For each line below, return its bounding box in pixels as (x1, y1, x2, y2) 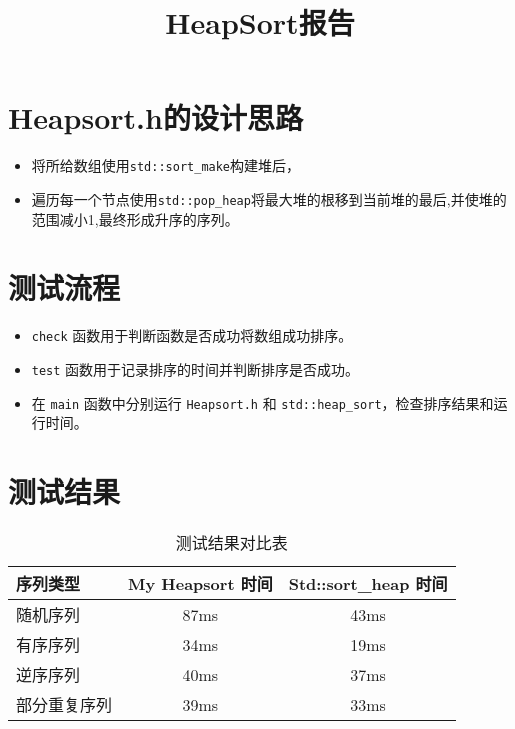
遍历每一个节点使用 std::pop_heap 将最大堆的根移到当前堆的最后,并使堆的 (31, 188, 507, 209)
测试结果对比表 (175, 531, 288, 555)
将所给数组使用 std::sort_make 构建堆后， (31, 155, 301, 176)
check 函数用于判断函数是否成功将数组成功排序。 (31, 325, 353, 346)
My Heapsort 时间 (128, 572, 273, 596)
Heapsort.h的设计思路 (8, 97, 303, 138)
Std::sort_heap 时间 (288, 572, 448, 596)
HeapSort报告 (165, 2, 355, 43)
